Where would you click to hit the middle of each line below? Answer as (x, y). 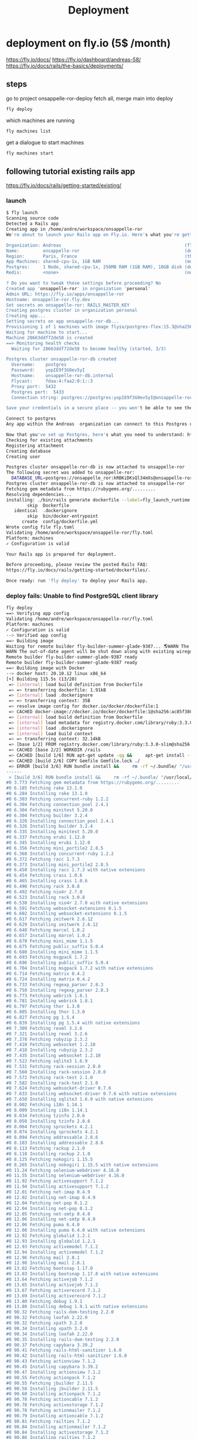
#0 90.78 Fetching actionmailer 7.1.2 (53, 1411)
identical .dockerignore (45, 511)
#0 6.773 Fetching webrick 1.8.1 (47, 996)
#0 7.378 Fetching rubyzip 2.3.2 (47, 1039)
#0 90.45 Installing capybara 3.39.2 (52, 1367)
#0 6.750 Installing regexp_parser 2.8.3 (57, 990)
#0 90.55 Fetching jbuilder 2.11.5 (50, 1383)
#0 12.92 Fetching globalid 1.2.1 (48, 1236)
